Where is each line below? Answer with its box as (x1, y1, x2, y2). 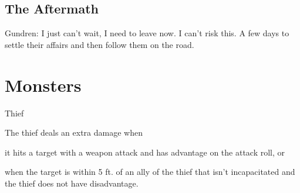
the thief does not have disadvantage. (5, 177, 139, 189)
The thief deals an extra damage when (5, 126, 143, 139)
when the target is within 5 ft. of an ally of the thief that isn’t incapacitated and (5, 166, 295, 178)
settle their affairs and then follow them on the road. (5, 38, 194, 50)
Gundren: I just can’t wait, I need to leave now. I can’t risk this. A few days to (5, 27, 289, 39)
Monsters (5, 73, 82, 96)
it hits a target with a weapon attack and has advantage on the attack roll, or (5, 146, 285, 158)
